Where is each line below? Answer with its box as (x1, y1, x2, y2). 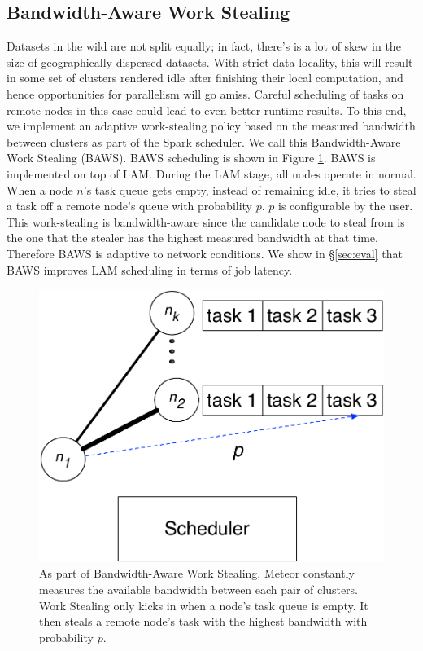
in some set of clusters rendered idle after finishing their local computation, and (7, 69, 403, 86)
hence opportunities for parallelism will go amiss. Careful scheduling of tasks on (7, 85, 404, 102)
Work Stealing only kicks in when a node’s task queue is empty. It (39, 596, 368, 614)
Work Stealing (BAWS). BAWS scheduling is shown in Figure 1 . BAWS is (7, 149, 376, 166)
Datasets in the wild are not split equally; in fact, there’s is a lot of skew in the (7, 37, 401, 55)
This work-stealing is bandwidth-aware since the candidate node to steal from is (7, 213, 405, 230)
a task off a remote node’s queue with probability (7, 197, 253, 214)
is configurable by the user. (277, 197, 413, 214)
